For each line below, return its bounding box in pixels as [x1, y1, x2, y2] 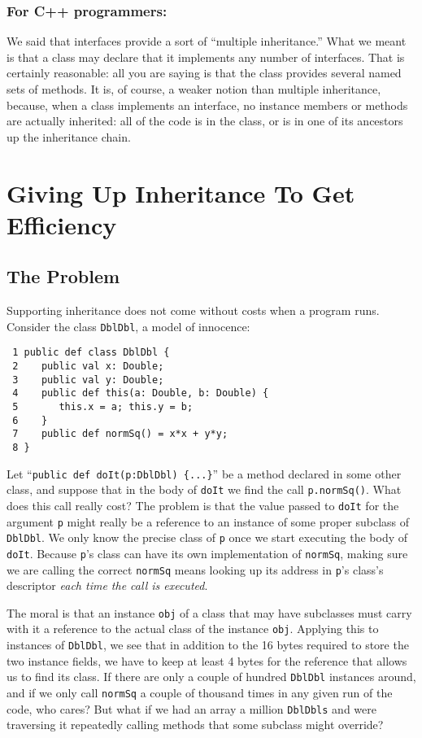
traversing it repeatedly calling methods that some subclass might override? [7, 716, 384, 733]
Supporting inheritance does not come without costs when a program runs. [7, 302, 380, 319]
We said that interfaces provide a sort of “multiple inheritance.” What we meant [7, 33, 407, 50]
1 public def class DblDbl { [12, 347, 170, 359]
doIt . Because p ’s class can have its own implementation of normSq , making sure [7, 544, 408, 561]
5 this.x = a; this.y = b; [12, 401, 194, 413]
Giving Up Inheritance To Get [7, 176, 355, 209]
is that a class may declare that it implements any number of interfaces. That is [7, 48, 405, 65]
